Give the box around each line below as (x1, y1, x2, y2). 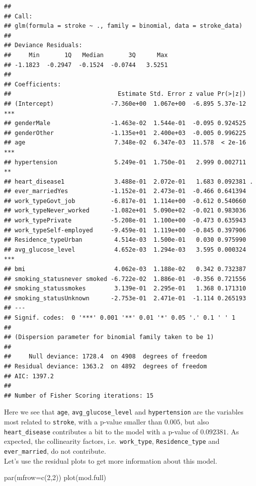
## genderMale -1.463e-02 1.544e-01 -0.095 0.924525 (4, 120, 246, 127)
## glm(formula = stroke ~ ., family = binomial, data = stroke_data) (4, 22, 243, 30)
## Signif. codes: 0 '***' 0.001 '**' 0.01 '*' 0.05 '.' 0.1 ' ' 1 (4, 314, 236, 321)
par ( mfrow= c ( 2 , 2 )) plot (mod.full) (4, 472, 106, 483)
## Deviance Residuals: (4, 42, 83, 49)
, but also (180, 417, 209, 426)
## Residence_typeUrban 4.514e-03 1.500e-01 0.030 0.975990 (4, 236, 246, 244)
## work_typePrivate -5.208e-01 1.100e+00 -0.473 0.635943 (4, 217, 246, 224)
